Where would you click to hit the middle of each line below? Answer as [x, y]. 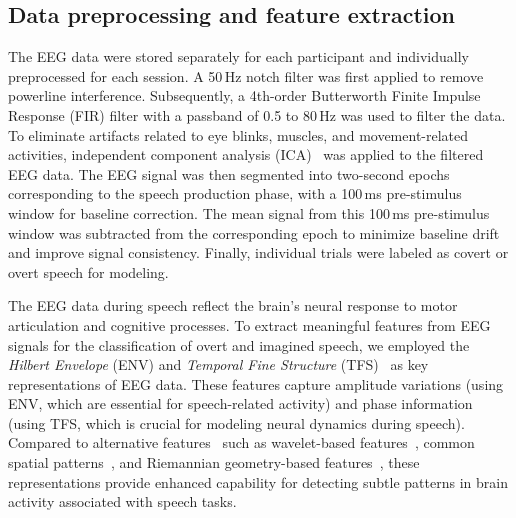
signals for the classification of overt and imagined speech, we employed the [239, 344]
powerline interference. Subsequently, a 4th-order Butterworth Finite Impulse [244, 95]
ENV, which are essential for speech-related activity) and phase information [240, 403]
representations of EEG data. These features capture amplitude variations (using [256, 383]
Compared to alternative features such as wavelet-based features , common [241, 442]
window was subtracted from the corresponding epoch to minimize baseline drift [254, 232]
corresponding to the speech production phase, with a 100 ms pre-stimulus [235, 193]
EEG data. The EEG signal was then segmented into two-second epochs [229, 173]
